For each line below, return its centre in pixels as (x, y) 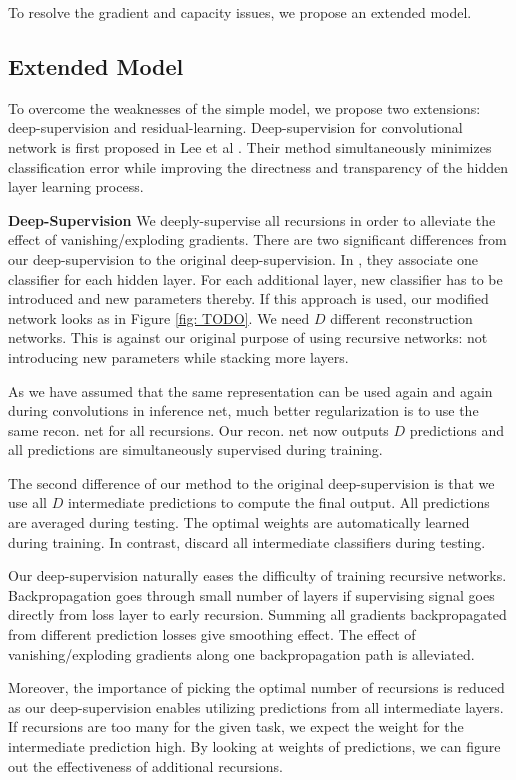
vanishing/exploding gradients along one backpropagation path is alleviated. (241, 653)
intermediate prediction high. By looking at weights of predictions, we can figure (254, 746)
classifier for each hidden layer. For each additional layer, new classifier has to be (255, 278)
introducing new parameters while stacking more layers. (178, 356)
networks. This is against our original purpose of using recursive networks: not (248, 337)
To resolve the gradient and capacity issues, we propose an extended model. (240, 12)
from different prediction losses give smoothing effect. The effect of (212, 634)
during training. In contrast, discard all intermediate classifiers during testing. (247, 541)
